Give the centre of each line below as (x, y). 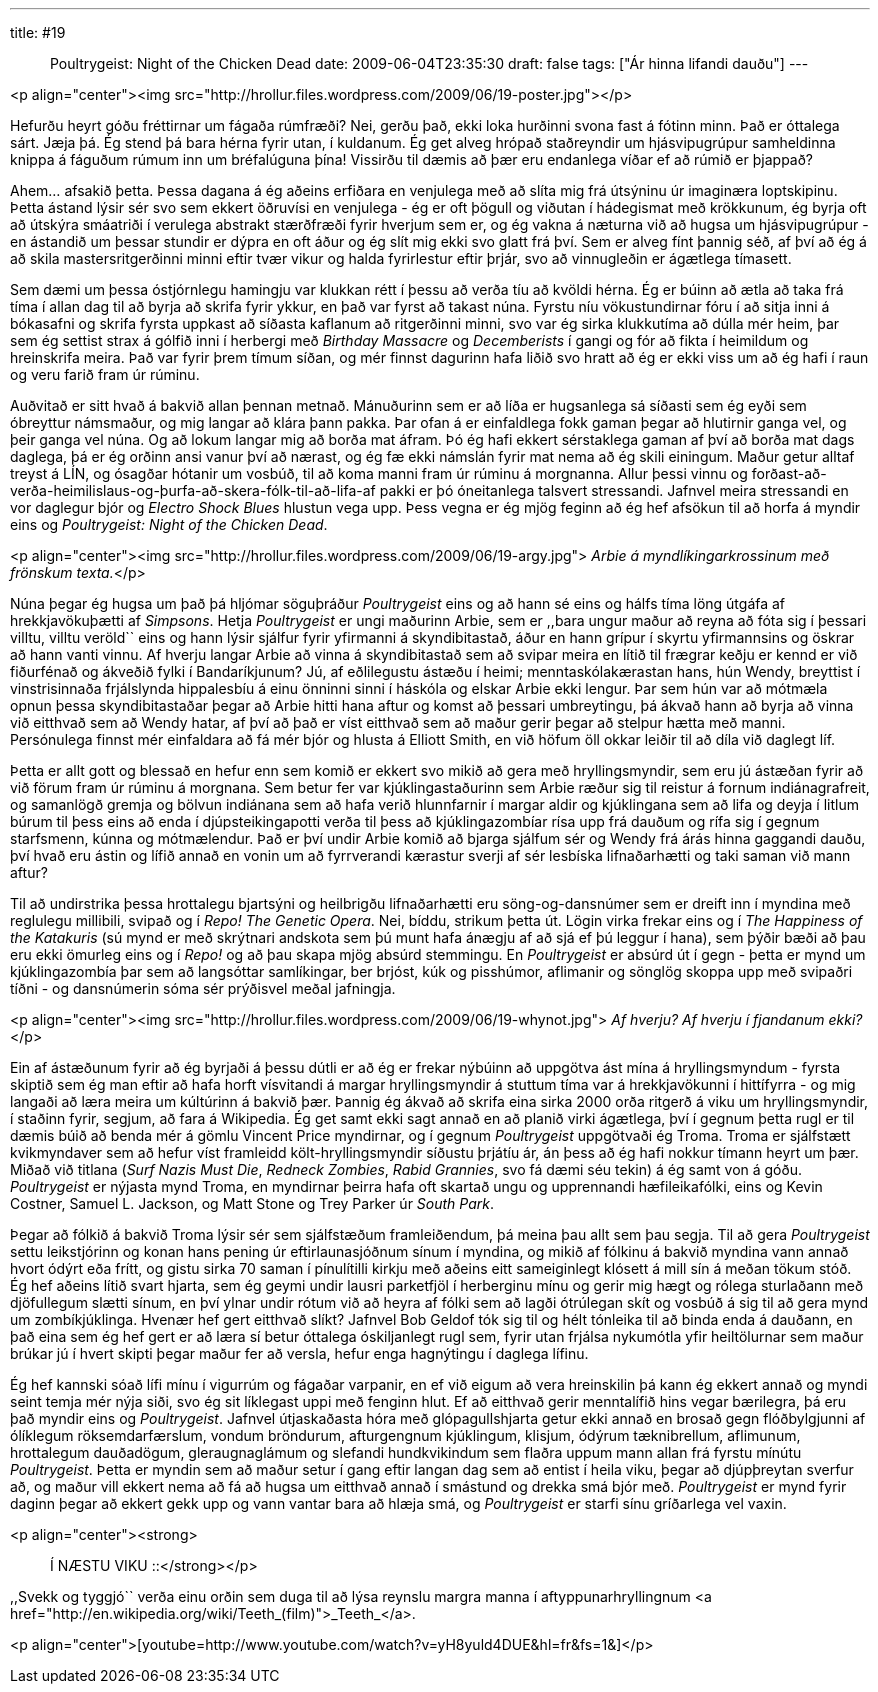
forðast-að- (789, 473)
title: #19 (38, 32)
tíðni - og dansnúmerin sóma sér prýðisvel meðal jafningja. (203, 988)
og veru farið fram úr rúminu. (105, 374)
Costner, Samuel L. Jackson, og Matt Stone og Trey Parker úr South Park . (252, 1203)
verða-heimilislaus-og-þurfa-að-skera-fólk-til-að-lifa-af (193, 490)
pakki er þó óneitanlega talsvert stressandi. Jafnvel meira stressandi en (614, 490)
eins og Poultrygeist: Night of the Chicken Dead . (169, 524)
